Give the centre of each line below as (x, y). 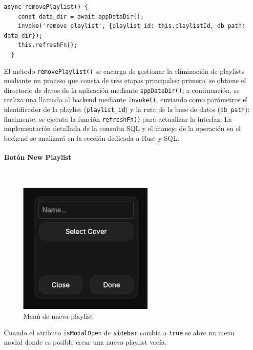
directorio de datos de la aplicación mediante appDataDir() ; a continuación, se (122, 90)
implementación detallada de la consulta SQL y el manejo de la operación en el (122, 128)
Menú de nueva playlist (58, 316)
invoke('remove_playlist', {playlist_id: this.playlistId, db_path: (131, 26)
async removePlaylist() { (46, 7)
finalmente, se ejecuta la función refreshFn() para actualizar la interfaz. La (118, 119)
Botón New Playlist (38, 157)
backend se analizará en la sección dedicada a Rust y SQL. (92, 138)
